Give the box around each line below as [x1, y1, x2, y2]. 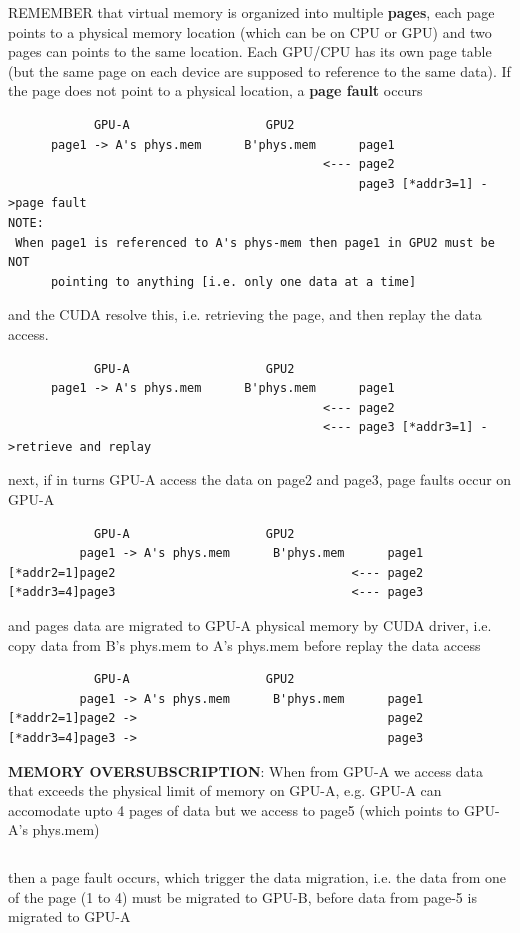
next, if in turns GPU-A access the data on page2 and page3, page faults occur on [8, 469, 512, 490]
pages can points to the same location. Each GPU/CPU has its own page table [8, 41, 492, 62]
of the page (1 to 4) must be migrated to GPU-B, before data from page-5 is [8, 886, 477, 907]
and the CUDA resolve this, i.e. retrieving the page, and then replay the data [8, 304, 482, 325]
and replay [79, 439, 152, 454]
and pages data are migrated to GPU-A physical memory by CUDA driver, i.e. [8, 615, 492, 636]
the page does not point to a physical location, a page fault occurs [8, 80, 423, 101]
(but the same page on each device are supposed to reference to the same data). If [8, 60, 511, 81]
